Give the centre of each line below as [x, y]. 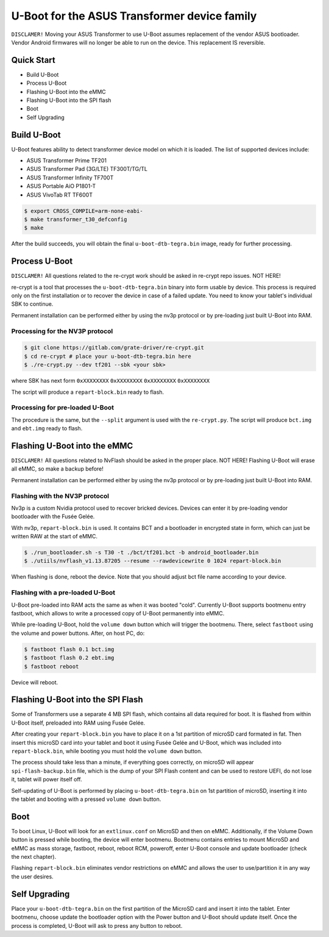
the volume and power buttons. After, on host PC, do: [78, 633]
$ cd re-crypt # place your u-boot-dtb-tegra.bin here [108, 356]
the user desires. [33, 877]
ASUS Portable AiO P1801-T [61, 186]
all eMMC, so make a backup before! [57, 469]
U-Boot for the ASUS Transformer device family [134, 16]
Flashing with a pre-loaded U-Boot [63, 593]
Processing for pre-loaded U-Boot [62, 408]
